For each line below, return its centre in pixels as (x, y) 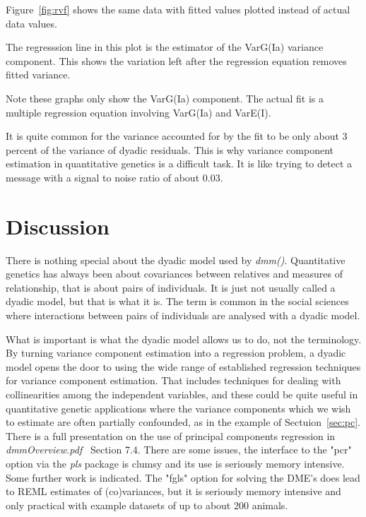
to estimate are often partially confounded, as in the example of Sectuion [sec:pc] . (183, 422)
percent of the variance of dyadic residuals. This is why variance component (170, 149)
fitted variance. (38, 75)
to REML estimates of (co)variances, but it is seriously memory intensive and (173, 491)
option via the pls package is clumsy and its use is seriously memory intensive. (175, 463)
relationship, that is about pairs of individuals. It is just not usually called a (171, 287)
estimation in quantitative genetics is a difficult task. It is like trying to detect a (179, 164)
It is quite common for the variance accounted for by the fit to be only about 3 (177, 136)
